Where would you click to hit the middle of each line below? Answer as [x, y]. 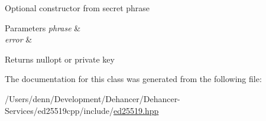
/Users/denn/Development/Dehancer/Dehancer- [93, 98]
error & [19, 39]
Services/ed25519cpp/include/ [59, 110]
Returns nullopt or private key [60, 59]
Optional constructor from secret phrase [77, 8]
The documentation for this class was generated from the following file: [133, 79]
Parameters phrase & [43, 27]
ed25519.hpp [136, 110]
